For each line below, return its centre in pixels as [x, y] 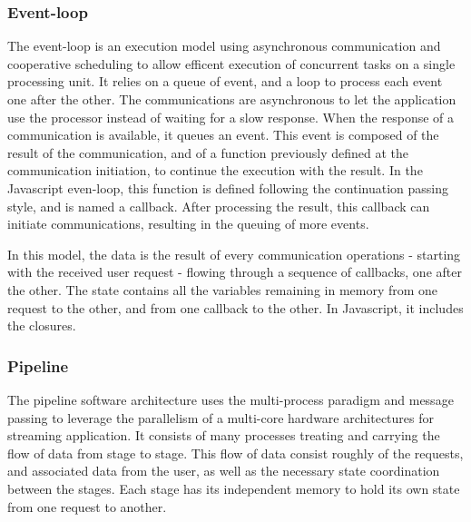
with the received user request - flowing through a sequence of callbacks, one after [235, 272]
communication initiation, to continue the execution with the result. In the [215, 170]
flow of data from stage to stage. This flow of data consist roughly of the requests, [235, 453]
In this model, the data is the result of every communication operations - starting [234, 254]
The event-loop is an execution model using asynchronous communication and [224, 46]
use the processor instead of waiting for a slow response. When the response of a [231, 117]
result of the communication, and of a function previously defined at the [208, 152]
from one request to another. [87, 506]
